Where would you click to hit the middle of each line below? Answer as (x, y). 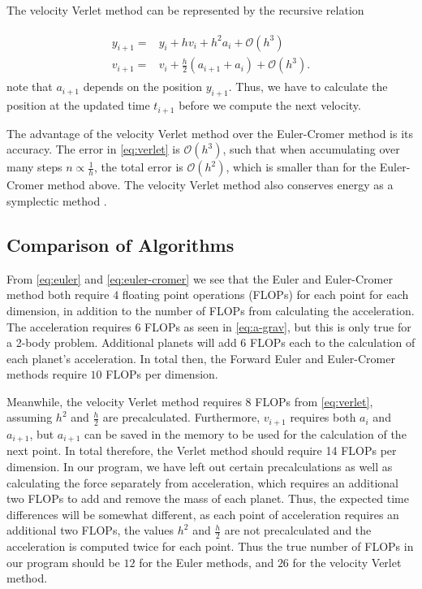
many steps (34, 167)
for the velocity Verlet (347, 562)
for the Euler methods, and (207, 562)
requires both (323, 417)
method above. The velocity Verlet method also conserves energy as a (220, 185)
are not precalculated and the (298, 530)
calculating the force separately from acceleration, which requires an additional (203, 482)
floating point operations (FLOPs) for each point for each (265, 294)
